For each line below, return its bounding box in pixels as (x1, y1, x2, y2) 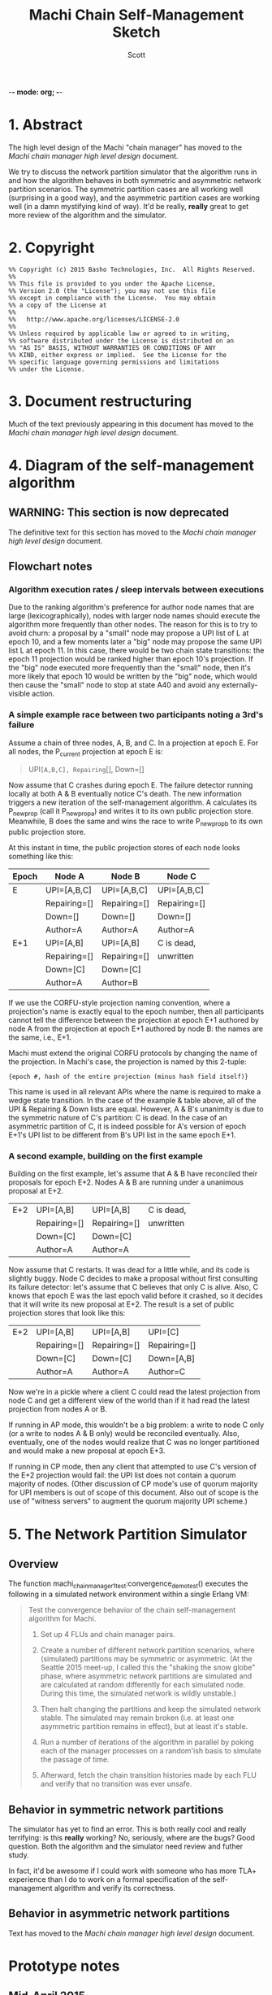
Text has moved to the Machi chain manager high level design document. (8, 1928, 255, 1938)
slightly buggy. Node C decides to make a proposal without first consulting (8, 1273, 258, 1283)
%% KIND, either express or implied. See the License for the (8, 351, 227, 359)
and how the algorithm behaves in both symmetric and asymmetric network (8, 175, 261, 185)
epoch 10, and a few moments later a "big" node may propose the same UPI (8, 637, 262, 647)
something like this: (8, 852, 74, 862)
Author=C (148, 1366, 186, 1377)
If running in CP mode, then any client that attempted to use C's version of (8, 1462, 257, 1472)
